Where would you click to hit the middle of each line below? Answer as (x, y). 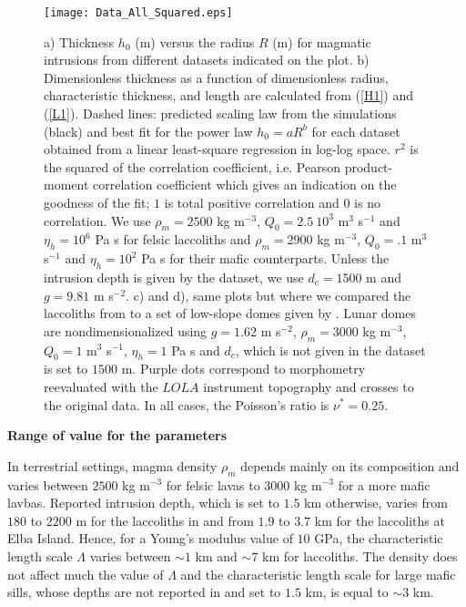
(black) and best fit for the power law (148, 131)
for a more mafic (384, 484)
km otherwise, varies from (376, 503)
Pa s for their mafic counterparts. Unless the (265, 258)
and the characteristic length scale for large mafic (318, 574)
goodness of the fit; (97, 202)
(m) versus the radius (195, 41)
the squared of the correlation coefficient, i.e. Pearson (192, 166)
